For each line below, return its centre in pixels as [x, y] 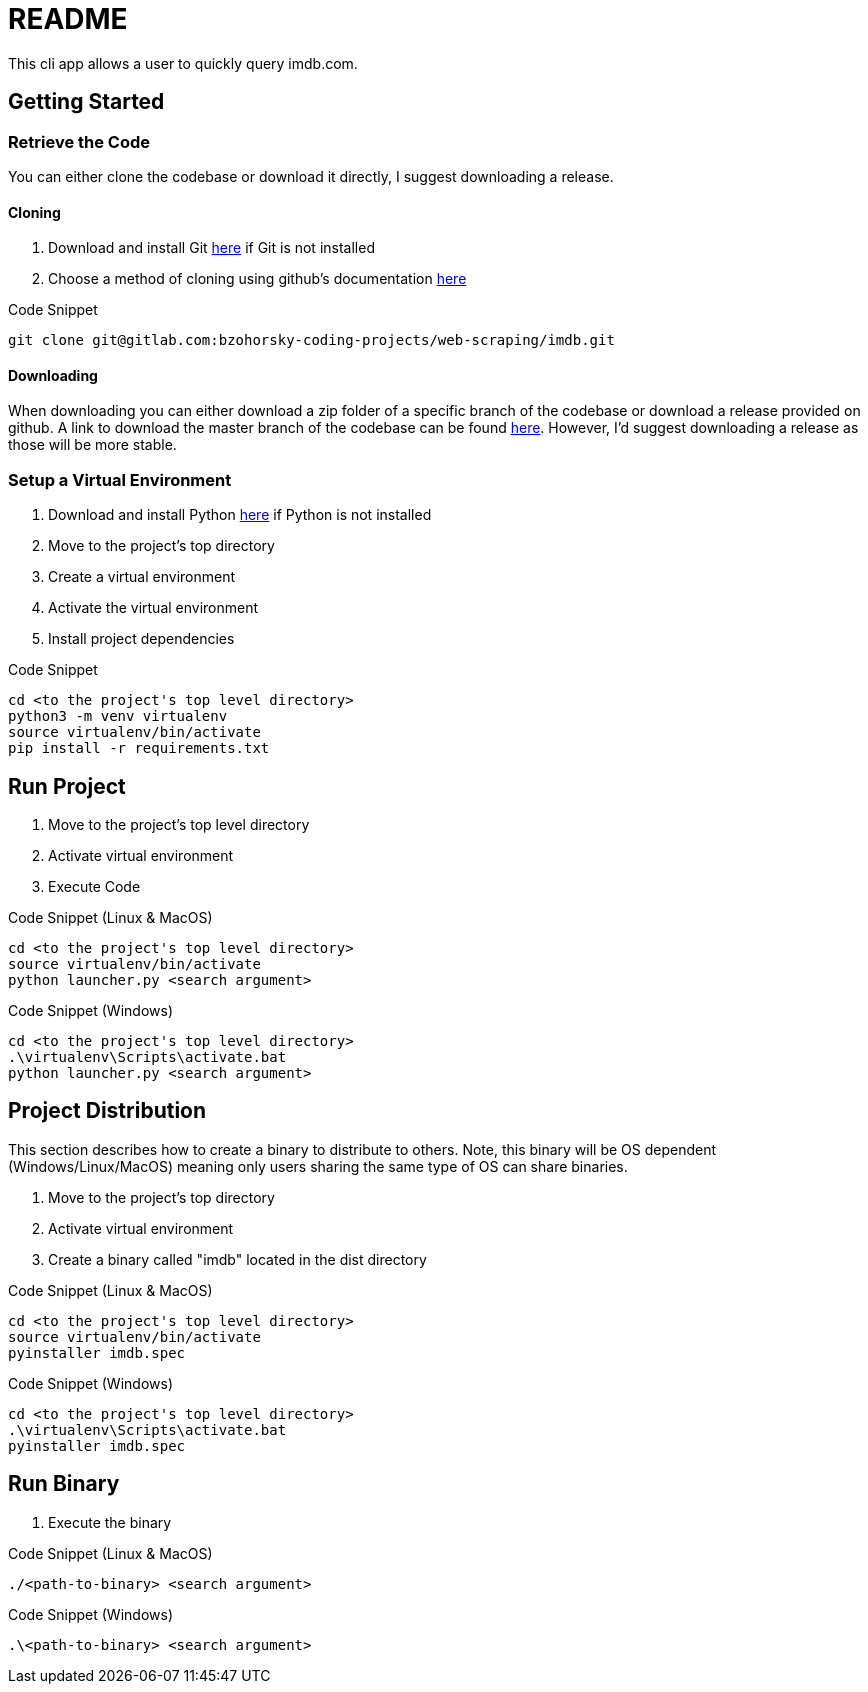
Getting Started [86, 102]
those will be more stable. [92, 445]
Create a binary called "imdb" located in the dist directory [237, 1259]
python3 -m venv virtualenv [118, 716]
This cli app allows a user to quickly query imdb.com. [183, 63]
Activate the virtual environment [153, 608]
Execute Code [94, 886]
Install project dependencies [141, 639]
